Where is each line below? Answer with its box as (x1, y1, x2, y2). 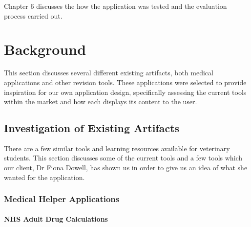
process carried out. (4, 10, 63, 21)
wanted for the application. (4, 172, 85, 182)
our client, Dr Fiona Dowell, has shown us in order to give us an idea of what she (4, 162, 248, 173)
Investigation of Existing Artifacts (4, 120, 180, 136)
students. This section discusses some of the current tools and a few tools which (4, 153, 243, 163)
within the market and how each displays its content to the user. (4, 96, 197, 107)
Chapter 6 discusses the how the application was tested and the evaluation (4, 1, 227, 11)
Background (4, 39, 86, 59)
